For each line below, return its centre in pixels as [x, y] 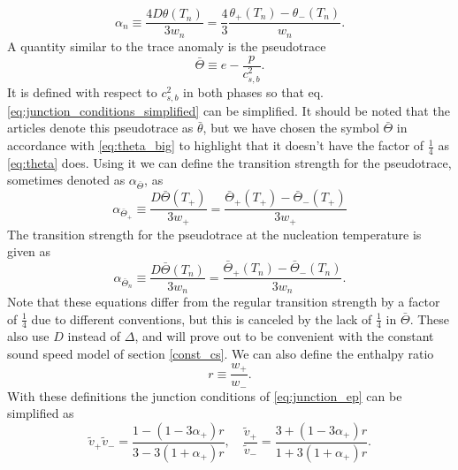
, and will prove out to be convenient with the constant [284, 336]
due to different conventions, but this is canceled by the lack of [202, 318]
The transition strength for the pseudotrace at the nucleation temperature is [214, 234]
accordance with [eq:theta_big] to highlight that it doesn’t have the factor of [216, 145]
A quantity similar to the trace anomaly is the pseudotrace [167, 45]
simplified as [41, 413]
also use [28, 336]
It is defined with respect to [82, 91]
